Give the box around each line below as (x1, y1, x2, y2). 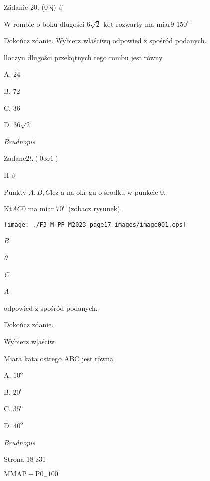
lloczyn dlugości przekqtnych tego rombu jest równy (4, 52, 163, 62)
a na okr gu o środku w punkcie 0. (61, 186, 166, 197)
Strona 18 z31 (4, 454, 46, 464)
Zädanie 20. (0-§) (4, 2, 56, 12)
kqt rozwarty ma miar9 (103, 18, 174, 29)
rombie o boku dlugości (13, 18, 85, 29)
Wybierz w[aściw (4, 336, 55, 346)
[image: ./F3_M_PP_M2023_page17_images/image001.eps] (4, 221, 187, 228)
